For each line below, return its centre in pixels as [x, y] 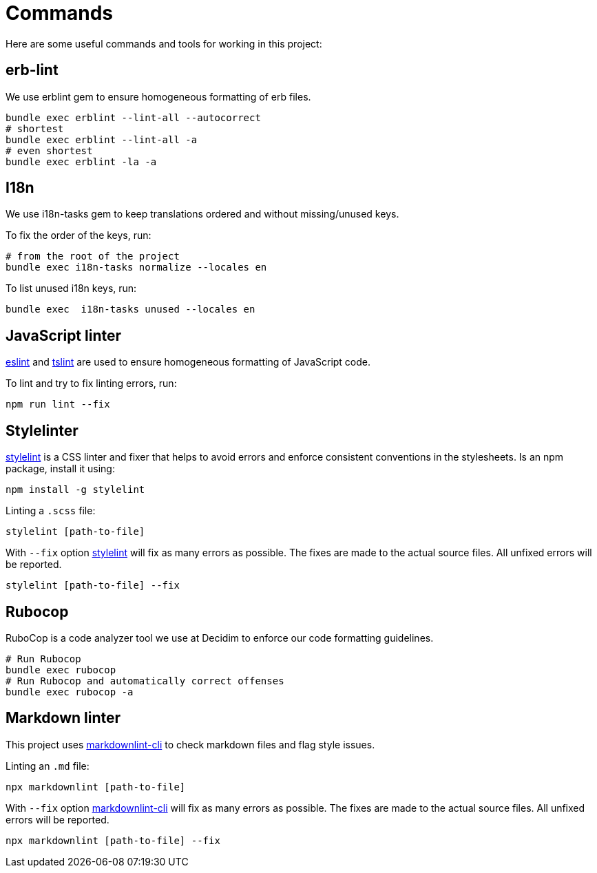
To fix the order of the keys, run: [78, 235]
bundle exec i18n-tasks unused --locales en [130, 309]
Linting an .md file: [48, 766]
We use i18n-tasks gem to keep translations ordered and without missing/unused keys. [202, 214]
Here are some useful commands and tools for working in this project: [164, 43]
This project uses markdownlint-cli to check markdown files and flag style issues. [190, 744]
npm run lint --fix [58, 404]
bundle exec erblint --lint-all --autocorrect [133, 117]
